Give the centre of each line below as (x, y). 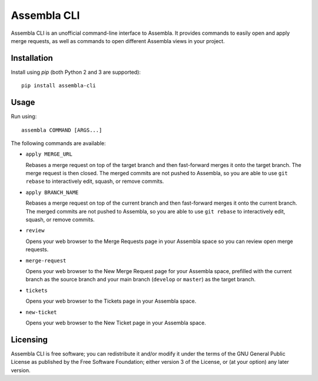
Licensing (29, 339)
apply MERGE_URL (49, 154)
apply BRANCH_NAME (52, 192)
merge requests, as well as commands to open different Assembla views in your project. (118, 41)
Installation (32, 58)
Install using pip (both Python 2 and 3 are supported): (76, 72)
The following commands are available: (58, 143)
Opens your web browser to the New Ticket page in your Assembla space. (116, 323)
